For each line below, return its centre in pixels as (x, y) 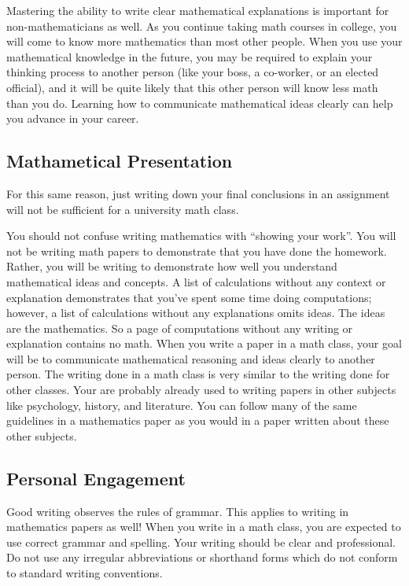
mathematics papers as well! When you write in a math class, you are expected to (204, 527)
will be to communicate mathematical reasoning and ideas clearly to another (191, 358)
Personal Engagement (96, 478)
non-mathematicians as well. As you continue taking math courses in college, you (202, 26)
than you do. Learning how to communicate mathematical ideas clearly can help (200, 103)
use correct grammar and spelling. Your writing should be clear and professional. (201, 542)
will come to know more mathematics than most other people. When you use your (204, 41)
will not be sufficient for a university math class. (123, 209)
